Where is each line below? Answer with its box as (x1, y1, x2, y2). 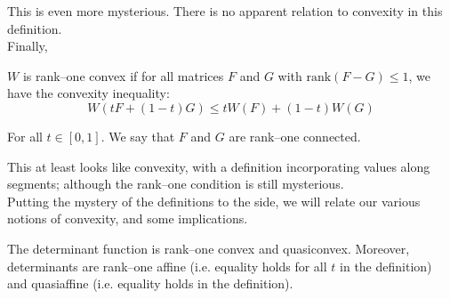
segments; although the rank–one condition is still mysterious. (7, 174, 344, 193)
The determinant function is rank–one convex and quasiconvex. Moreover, (7, 238, 410, 257)
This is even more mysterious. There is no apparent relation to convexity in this (7, 2, 443, 20)
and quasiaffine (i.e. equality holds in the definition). (7, 274, 293, 293)
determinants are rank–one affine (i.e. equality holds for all (7, 256, 327, 275)
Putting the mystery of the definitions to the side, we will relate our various (7, 191, 421, 210)
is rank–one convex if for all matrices (22, 66, 224, 85)
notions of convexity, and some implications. (7, 209, 248, 228)
